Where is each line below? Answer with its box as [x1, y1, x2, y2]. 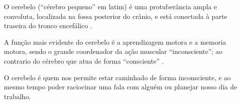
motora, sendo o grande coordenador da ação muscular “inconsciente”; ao [4, 46, 222, 56]
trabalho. [4, 91, 31, 101]
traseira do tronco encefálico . [4, 20, 93, 31]
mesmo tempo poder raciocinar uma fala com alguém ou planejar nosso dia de [4, 82, 237, 92]
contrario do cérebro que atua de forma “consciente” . [4, 55, 164, 66]
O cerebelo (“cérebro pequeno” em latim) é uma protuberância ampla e [4, 1, 217, 11]
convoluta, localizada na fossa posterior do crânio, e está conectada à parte [4, 11, 227, 21]
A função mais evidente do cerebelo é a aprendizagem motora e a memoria [4, 36, 226, 47]
